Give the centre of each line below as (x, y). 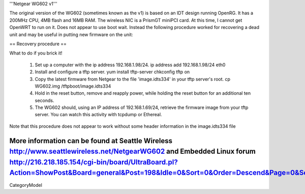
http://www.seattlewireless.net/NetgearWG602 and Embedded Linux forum (133, 151)
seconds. (44, 100)
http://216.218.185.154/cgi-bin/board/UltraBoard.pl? (94, 162)
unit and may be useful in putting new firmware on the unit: (71, 34)
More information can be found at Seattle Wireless (91, 141)
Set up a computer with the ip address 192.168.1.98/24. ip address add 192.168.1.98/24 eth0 (130, 65)
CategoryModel (26, 185)
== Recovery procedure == (38, 44)
